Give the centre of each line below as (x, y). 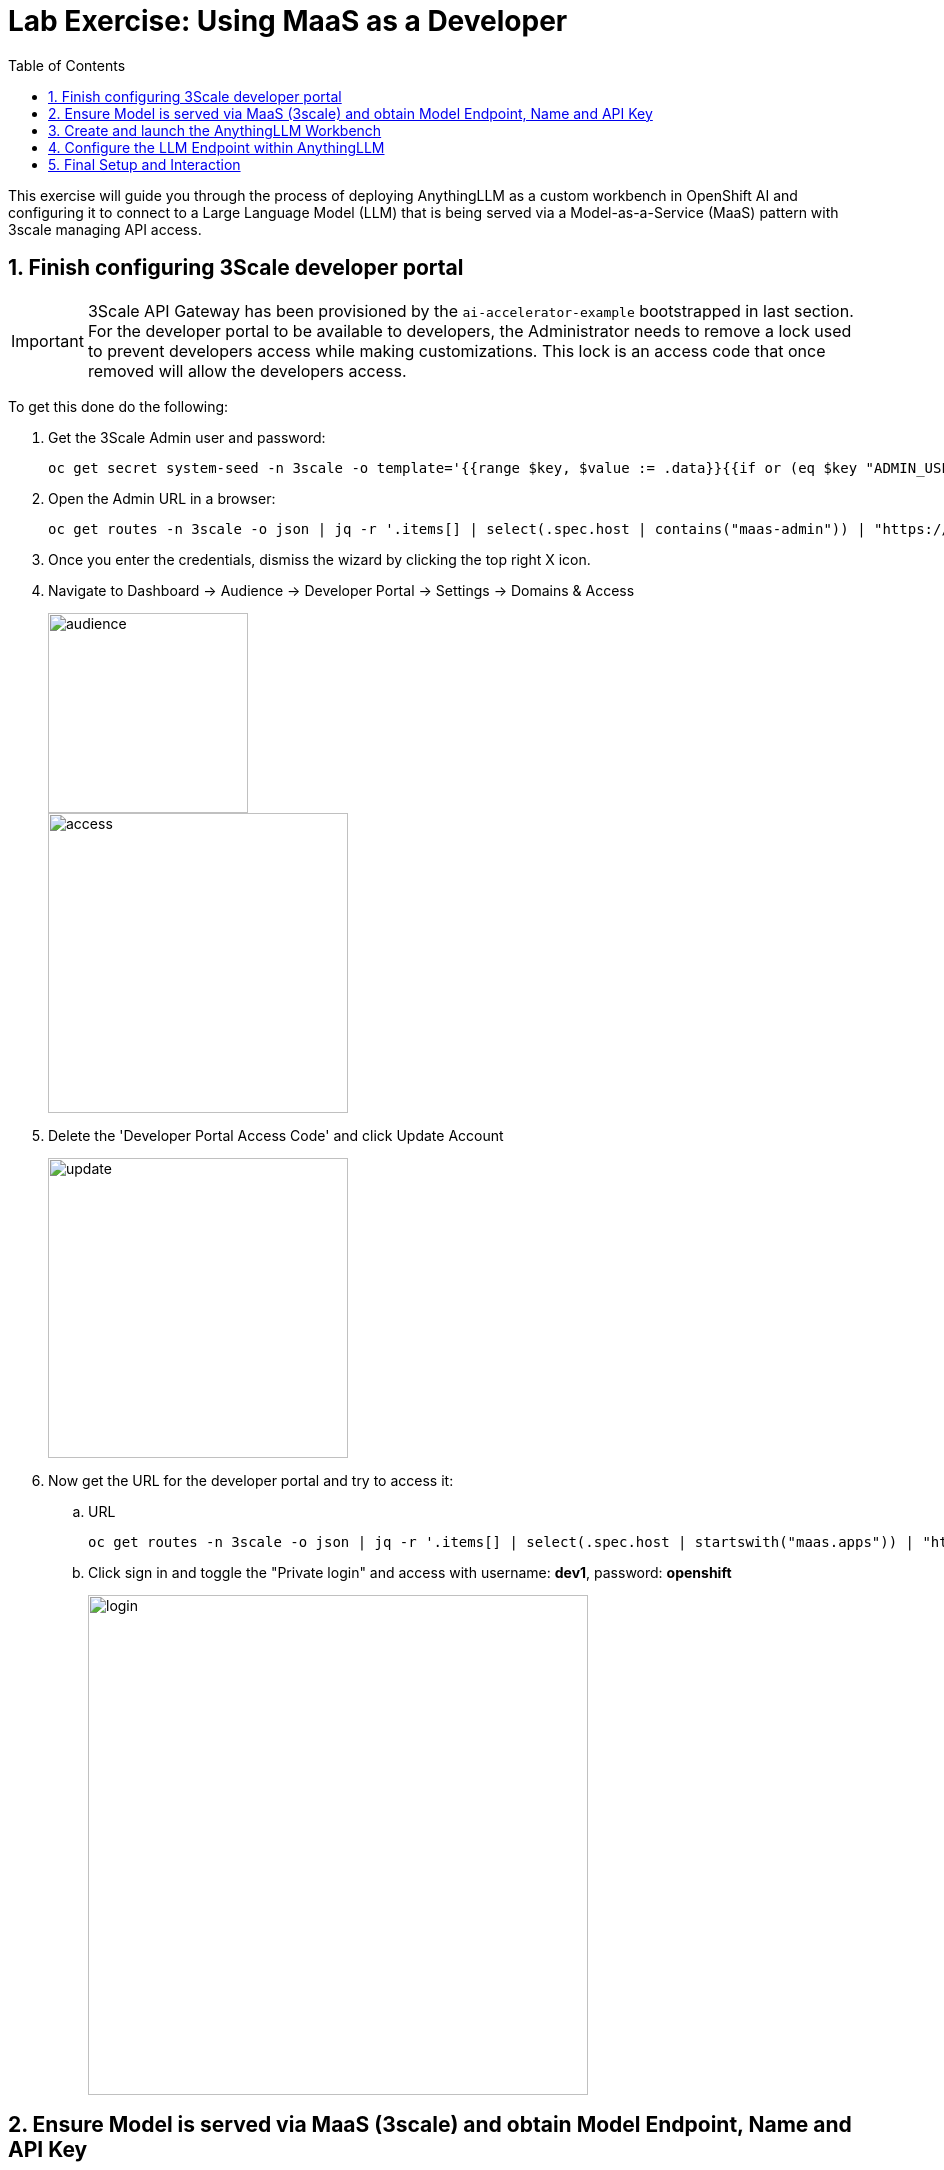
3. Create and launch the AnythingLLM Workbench (215, 130)
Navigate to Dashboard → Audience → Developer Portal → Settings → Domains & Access (341, 590)
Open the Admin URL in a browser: (162, 498)
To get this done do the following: (118, 406)
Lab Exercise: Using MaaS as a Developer (288, 21)
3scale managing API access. (105, 229)
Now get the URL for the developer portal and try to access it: (251, 1480)
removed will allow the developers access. (247, 370)
